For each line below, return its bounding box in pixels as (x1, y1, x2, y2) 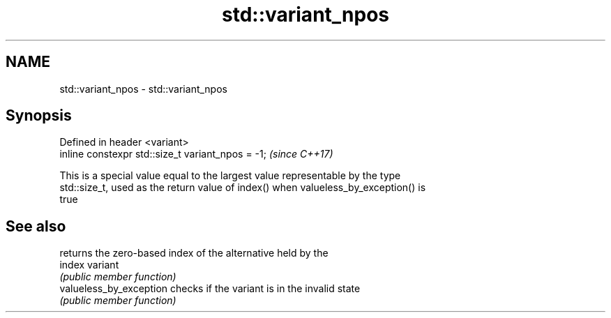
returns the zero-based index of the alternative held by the (59, 247, 329, 259)
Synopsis (6, 107, 72, 125)
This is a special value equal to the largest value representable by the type (59, 169, 401, 182)
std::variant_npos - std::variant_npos (59, 82, 227, 95)
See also (6, 217, 66, 235)
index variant (59, 259, 119, 271)
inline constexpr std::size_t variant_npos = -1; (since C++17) (59, 148, 333, 160)
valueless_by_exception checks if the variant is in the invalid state (59, 282, 361, 295)
